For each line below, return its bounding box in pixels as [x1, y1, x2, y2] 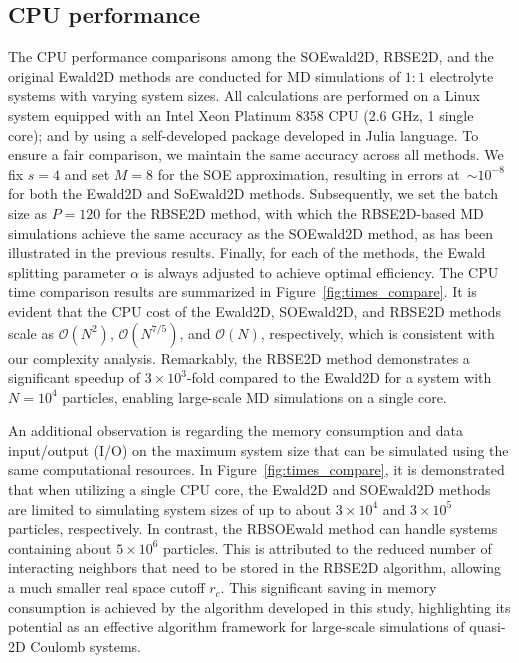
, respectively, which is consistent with [260, 322, 495, 343]
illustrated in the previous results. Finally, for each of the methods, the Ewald [8, 242, 486, 263]
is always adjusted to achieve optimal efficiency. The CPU [143, 261, 499, 282]
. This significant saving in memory [220, 577, 437, 598]
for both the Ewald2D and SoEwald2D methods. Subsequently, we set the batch [8, 183, 498, 204]
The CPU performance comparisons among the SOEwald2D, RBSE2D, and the [8, 46, 494, 67]
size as [8, 202, 48, 223]
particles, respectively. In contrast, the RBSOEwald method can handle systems [8, 518, 498, 539]
